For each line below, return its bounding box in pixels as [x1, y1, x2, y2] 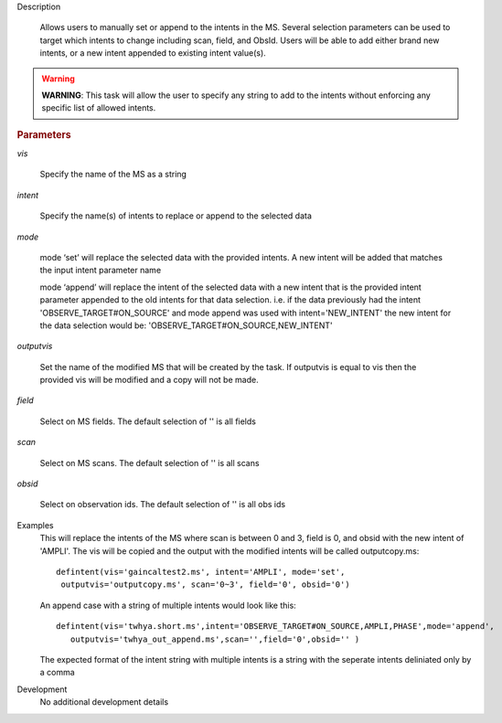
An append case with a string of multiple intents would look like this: [39, 600, 296, 611]
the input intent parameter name [39, 265, 162, 276]
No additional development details [39, 696, 169, 707]
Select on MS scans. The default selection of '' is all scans [39, 457, 260, 468]
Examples [16, 519, 54, 530]
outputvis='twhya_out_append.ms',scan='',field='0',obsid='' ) [69, 633, 360, 644]
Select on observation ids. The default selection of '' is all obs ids [39, 499, 286, 510]
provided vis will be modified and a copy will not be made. [39, 375, 260, 386]
